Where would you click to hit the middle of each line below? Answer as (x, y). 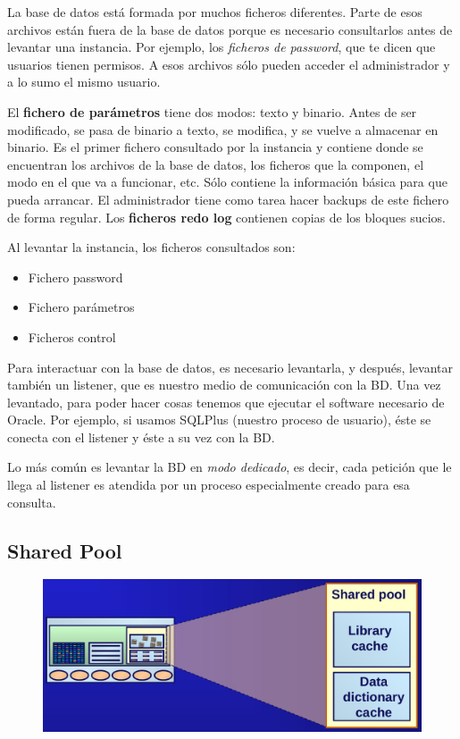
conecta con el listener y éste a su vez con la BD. (141, 437)
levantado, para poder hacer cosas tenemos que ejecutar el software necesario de (226, 402)
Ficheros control (72, 336)
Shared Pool (65, 550)
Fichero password (75, 277)
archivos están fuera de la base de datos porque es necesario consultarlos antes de (230, 29)
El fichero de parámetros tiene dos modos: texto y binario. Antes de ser (212, 111)
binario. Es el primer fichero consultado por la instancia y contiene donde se (215, 147)
